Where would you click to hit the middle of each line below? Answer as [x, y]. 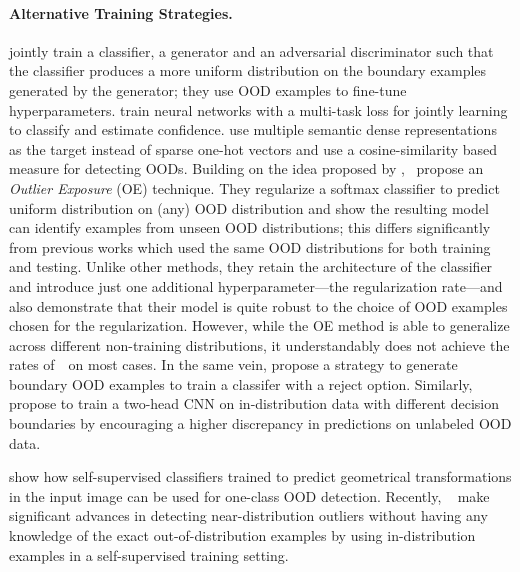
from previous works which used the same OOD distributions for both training [250, 246]
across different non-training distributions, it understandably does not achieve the [259, 344]
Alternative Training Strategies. [121, 12]
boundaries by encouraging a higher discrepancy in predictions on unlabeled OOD [260, 423]
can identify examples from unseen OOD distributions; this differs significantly [250, 227]
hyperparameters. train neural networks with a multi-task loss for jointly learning [258, 109]
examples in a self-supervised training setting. [149, 554]
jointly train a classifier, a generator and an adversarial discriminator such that [251, 50]
